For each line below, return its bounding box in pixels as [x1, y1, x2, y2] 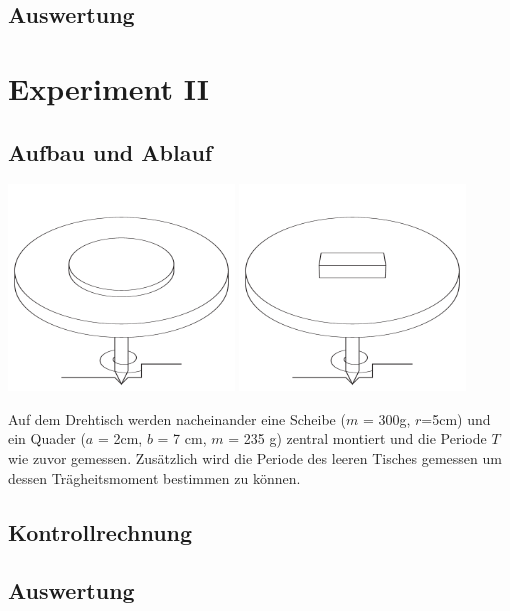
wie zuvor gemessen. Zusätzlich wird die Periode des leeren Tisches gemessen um [8, 448, 502, 468]
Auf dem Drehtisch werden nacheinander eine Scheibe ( [8, 408, 346, 429]
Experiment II [8, 67, 210, 108]
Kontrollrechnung [8, 516, 193, 547]
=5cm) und [421, 408, 491, 429]
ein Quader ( [8, 428, 86, 449]
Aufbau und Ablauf [8, 136, 213, 167]
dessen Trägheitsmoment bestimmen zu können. [8, 467, 301, 488]
